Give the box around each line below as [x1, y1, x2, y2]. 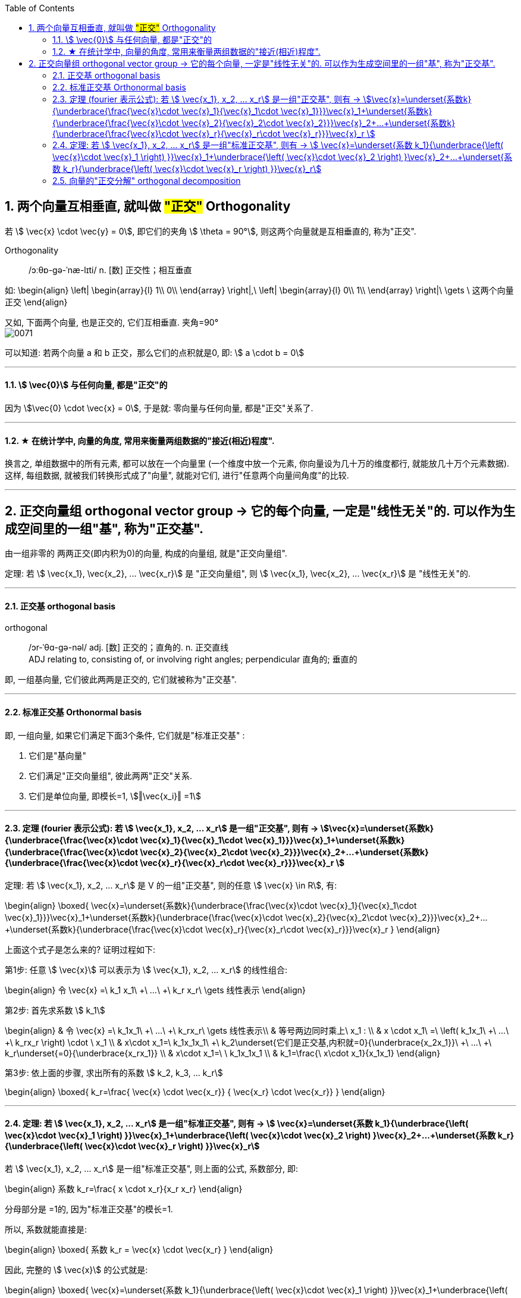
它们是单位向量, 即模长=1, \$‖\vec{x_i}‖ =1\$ [29, 790, 201, 801]
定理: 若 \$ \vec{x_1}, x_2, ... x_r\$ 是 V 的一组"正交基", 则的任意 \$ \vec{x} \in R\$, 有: [5, 880, 337, 890]
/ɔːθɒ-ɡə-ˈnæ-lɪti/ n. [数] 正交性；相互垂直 [29, 264, 192, 275]
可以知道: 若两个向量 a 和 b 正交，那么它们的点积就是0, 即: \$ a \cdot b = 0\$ [5, 347, 305, 358]
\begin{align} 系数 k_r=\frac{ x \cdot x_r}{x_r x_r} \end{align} [5, 1184, 243, 1194]
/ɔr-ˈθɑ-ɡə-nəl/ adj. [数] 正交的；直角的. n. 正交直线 [29, 642, 229, 653]
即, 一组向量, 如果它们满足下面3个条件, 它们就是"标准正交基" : [5, 730, 245, 740]
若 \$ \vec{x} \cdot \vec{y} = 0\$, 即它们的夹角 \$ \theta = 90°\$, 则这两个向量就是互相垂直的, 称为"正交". [5, 226, 416, 236]
